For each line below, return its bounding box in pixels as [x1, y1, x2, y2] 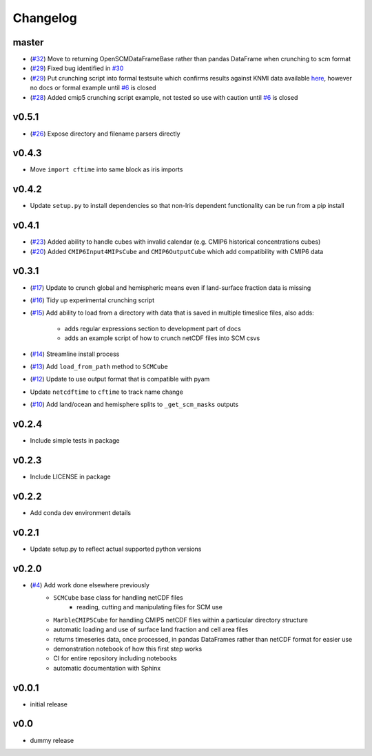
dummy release [30, 736, 74, 744]
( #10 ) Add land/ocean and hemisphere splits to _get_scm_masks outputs [30, 400, 239, 409]
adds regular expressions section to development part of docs [64, 324, 241, 333]
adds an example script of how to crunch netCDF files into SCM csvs [64, 334, 260, 342]
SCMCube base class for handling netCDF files [53, 593, 183, 602]
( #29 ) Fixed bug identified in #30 [30, 64, 124, 72]
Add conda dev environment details [30, 508, 131, 516]
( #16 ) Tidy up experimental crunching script [30, 296, 155, 304]
